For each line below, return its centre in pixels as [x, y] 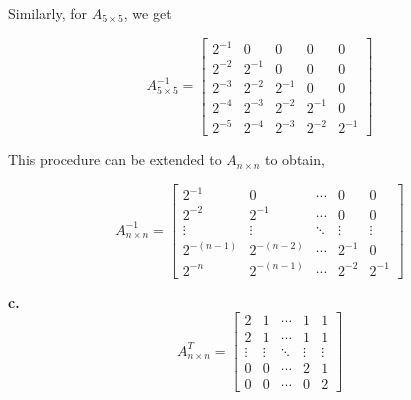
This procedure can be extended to [115, 159]
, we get [147, 13]
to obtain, [294, 159]
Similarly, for [48, 13]
